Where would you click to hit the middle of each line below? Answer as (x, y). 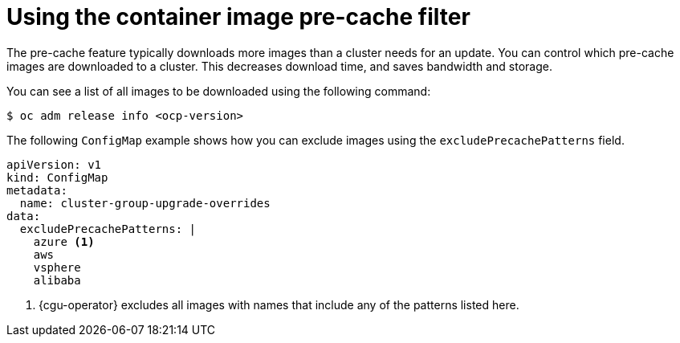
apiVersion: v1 (54, 164)
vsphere (57, 267)
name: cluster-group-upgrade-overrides (145, 203)
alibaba (57, 280)
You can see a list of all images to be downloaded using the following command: (219, 91)
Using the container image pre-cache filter (238, 17)
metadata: (37, 190)
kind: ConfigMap (57, 177)
